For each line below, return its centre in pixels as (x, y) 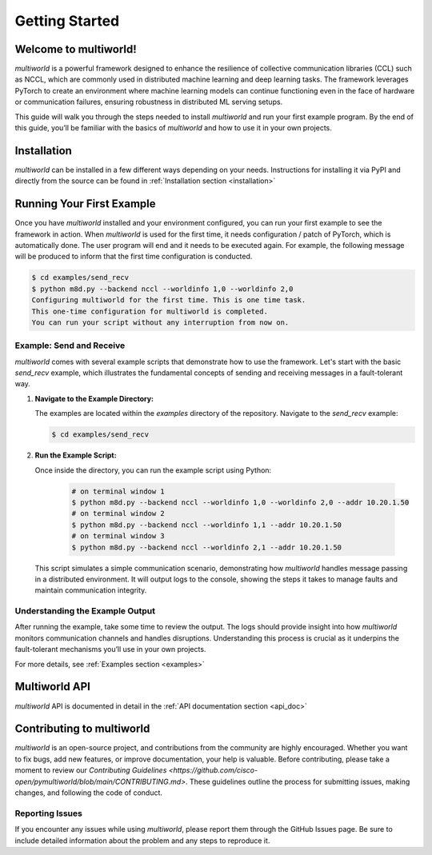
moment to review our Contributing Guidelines (91, 770)
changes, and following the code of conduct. (89, 793)
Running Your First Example (85, 204)
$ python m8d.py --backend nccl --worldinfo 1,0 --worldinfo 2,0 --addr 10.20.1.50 (240, 502)
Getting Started (67, 21)
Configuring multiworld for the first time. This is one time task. (169, 300)
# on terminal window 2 (118, 513)
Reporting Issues (49, 813)
